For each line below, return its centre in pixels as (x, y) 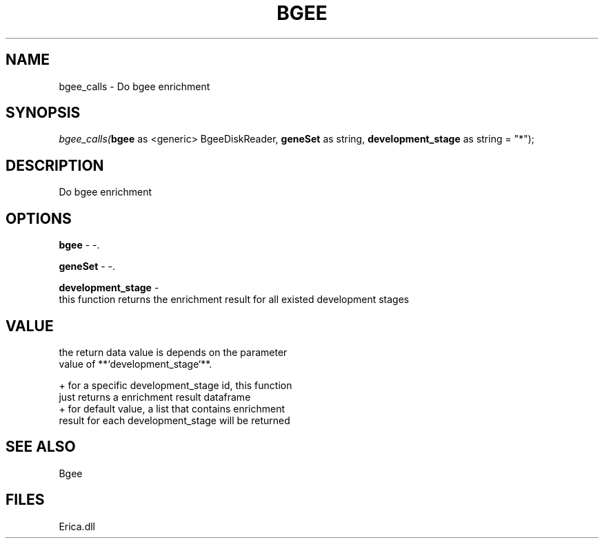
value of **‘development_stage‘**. (135, 364)
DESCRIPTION (55, 165)
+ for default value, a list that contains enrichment (172, 408)
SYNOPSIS (43, 113)
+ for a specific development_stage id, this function (175, 385)
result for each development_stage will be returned (174, 420)
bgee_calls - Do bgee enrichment (134, 86)
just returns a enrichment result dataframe (155, 397)
